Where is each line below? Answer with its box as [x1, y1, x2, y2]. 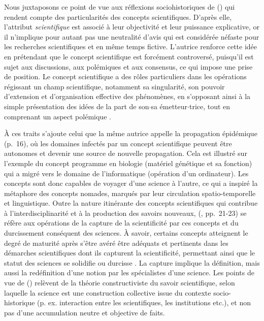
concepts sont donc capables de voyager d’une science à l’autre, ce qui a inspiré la [4, 178, 258, 188]
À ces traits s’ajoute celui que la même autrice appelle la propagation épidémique [4, 128, 257, 139]
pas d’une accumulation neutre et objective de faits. [4, 307, 165, 317]
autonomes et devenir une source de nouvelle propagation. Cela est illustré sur [4, 148, 247, 158]
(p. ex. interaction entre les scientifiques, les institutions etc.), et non [37, 297, 251, 308]
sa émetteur [151, 101, 188, 111]
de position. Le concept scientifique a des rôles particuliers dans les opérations [4, 71, 247, 82]
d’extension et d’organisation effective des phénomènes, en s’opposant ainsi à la [4, 91, 251, 102]
